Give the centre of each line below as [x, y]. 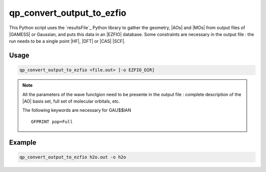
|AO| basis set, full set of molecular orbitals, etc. [71, 102]
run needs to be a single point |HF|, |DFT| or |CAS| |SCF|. [67, 41]
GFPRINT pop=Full [52, 121]
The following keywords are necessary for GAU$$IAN [77, 110]
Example [23, 142]
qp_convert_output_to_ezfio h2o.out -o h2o [73, 157]
